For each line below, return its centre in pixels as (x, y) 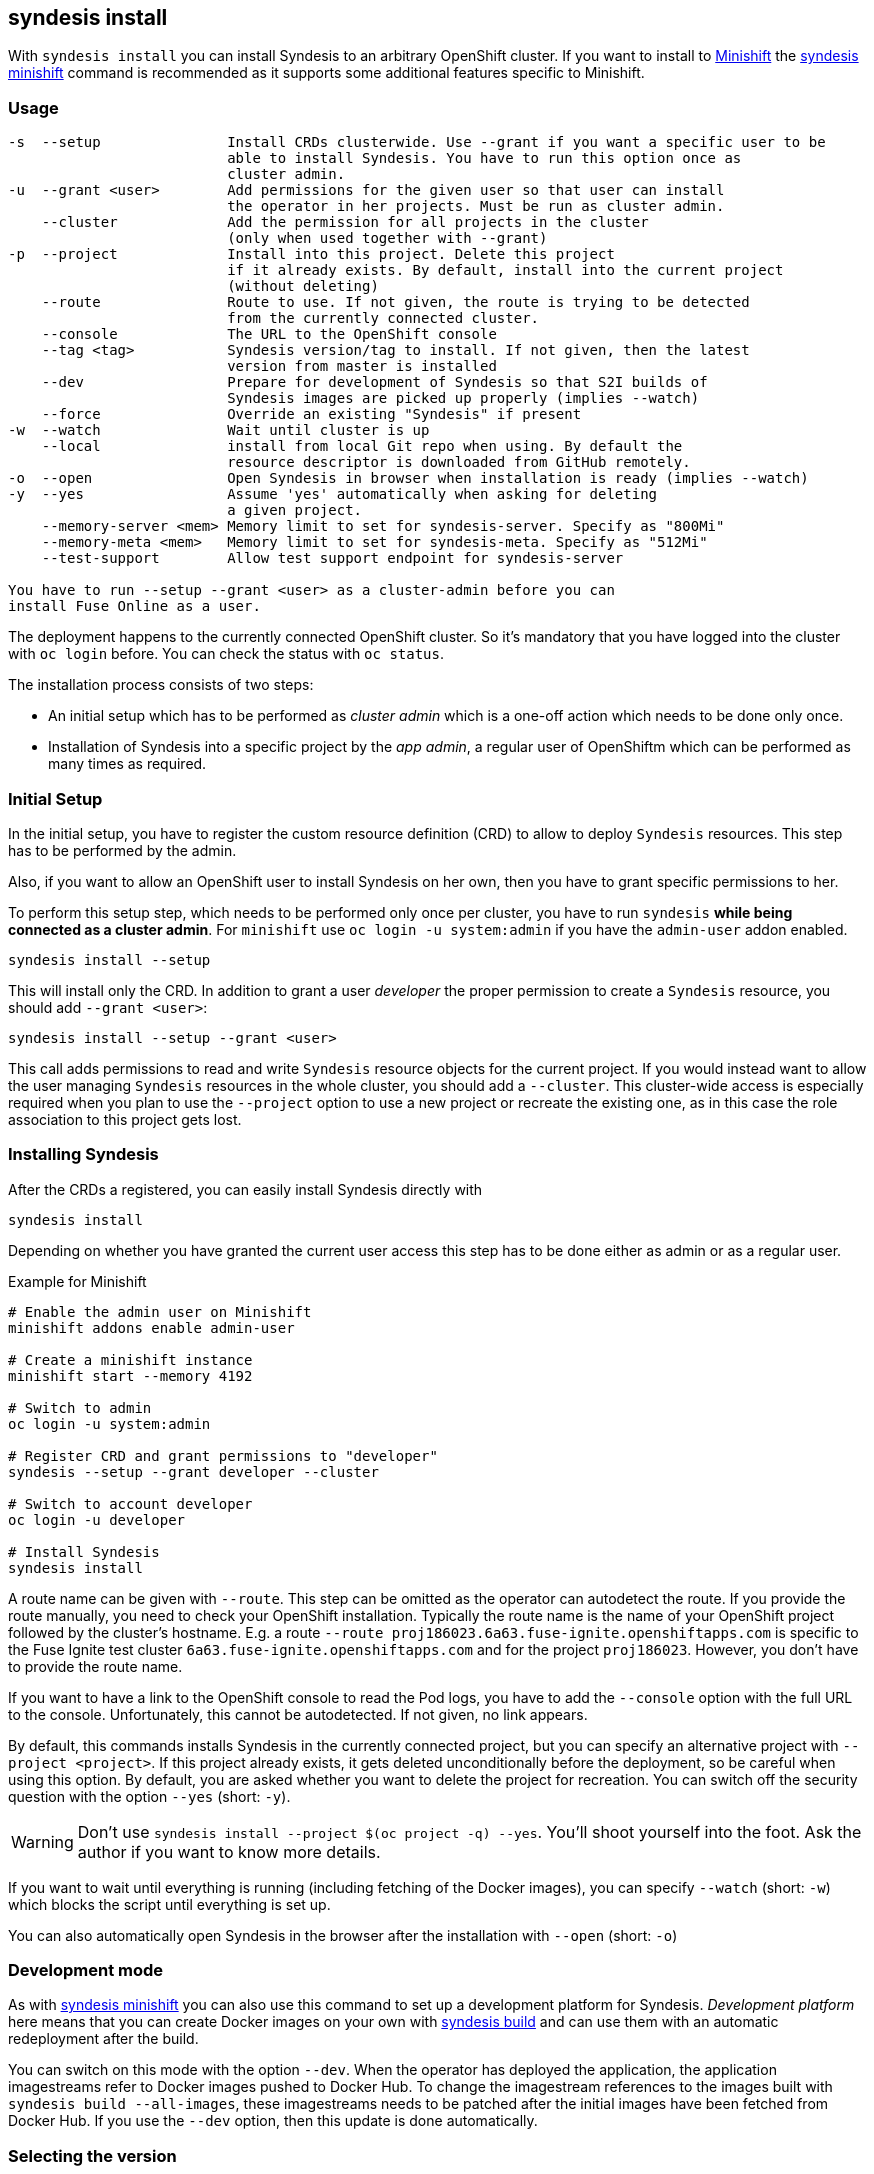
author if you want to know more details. (229, 1851)
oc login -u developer (97, 1519)
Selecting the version (92, 2155)
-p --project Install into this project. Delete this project (311, 254)
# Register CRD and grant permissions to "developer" (223, 1455)
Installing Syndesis (83, 1154)
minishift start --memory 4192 (130, 1375)
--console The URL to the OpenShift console (269, 334)
